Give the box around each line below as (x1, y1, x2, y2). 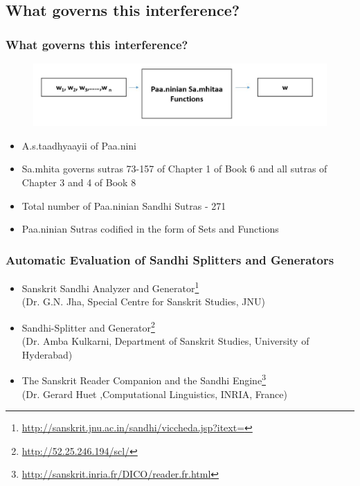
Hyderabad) (21, 347, 73, 361)
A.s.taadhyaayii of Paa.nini (21, 138, 136, 152)
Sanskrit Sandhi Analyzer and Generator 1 (21, 279, 199, 295)
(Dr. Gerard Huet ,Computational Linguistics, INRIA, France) (21, 386, 287, 401)
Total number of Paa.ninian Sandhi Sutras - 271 (21, 198, 226, 213)
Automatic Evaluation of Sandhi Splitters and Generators (6, 251, 334, 268)
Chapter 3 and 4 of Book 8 (21, 175, 136, 190)
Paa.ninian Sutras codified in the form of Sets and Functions (21, 222, 279, 236)
